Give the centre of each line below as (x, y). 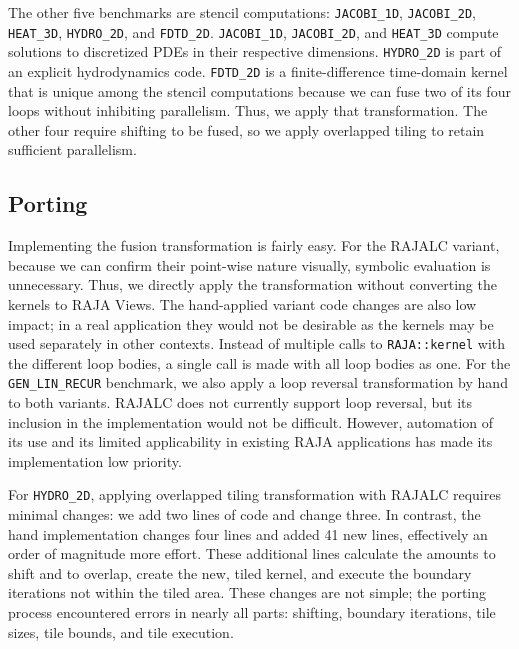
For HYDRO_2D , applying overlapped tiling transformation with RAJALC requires (254, 494)
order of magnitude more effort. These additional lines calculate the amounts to (252, 553)
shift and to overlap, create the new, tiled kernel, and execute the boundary (240, 572)
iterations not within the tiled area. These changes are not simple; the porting (247, 592)
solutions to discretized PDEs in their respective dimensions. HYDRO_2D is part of (255, 51)
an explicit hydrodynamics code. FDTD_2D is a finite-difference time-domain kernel (258, 70)
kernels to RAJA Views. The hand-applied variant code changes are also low (242, 303)
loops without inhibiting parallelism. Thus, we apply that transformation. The (248, 110)
